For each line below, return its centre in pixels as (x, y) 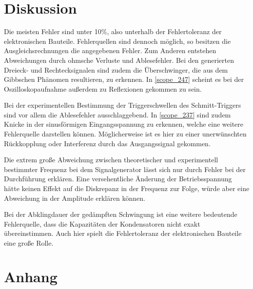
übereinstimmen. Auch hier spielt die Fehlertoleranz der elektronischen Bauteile (123, 233)
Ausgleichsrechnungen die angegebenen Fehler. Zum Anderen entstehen (110, 50)
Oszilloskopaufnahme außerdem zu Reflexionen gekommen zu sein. (103, 88)
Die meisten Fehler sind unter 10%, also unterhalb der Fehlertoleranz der (113, 31)
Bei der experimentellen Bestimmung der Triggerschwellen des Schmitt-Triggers (123, 105)
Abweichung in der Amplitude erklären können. (75, 198)
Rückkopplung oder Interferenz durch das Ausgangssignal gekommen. (107, 143)
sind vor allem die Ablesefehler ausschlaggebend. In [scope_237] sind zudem (117, 114)
